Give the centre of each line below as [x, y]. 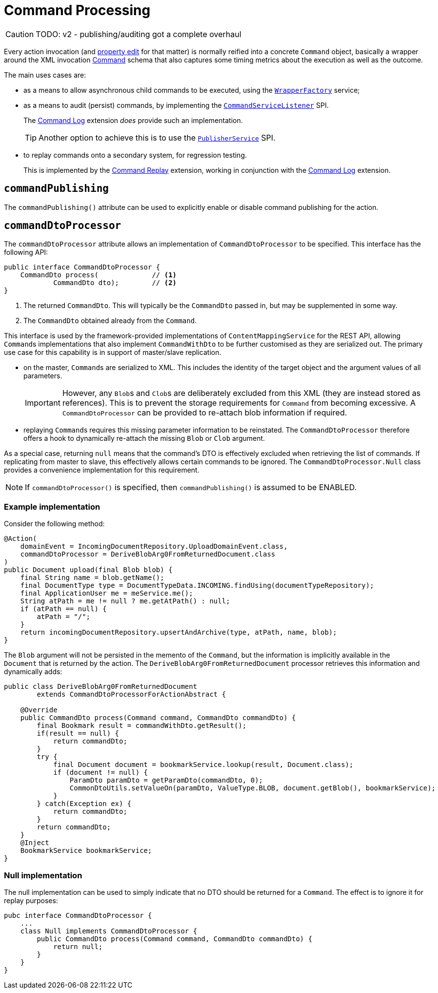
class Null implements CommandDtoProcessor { [109, 931]
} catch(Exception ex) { [84, 804]
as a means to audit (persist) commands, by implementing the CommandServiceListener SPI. [176, 105]
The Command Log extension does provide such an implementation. [133, 120]
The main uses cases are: [45, 75]
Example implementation [52, 507]
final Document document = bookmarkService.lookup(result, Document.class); [203, 765]
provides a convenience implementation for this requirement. [102, 470]
